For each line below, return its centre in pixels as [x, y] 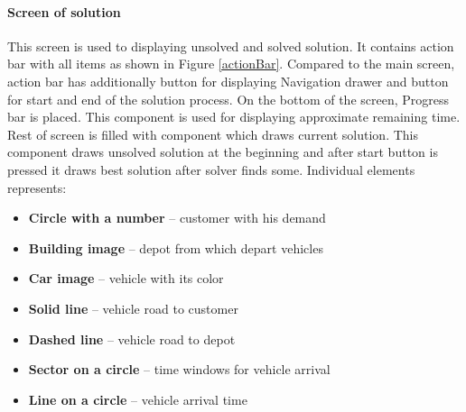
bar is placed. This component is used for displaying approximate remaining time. [234, 117]
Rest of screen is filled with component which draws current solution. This [213, 134]
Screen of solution [64, 11]
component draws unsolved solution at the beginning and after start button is [223, 152]
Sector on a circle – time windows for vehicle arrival [179, 369]
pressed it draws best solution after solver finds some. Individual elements [211, 169]
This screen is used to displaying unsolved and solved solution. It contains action [231, 46]
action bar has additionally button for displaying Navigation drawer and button [228, 81]
